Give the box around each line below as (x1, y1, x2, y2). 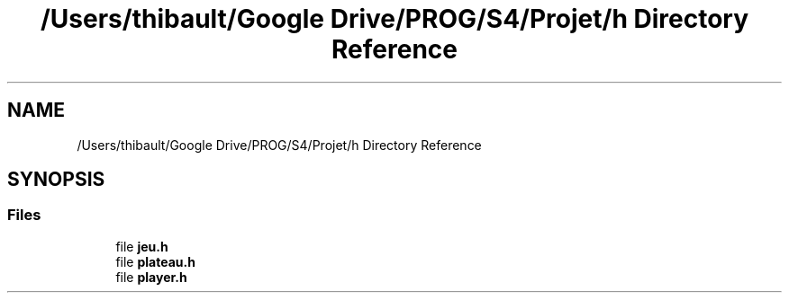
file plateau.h (115, 253, 195, 269)
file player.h (115, 269, 187, 285)
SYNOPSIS (7, 168, 105, 191)
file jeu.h (115, 238, 168, 254)
